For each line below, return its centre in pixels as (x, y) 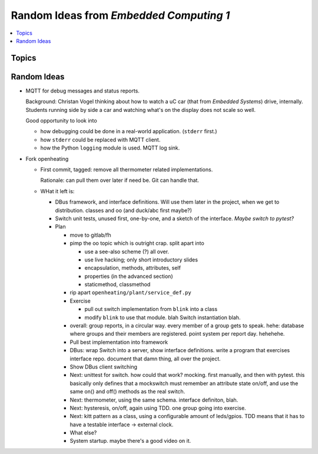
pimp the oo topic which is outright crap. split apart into (137, 243)
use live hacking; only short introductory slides (141, 260)
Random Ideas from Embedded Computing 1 (120, 15)
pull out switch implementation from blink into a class (151, 309)
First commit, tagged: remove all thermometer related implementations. (127, 169)
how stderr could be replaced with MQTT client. (100, 140)
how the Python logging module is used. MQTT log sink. (110, 148)
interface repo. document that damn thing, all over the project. (145, 359)
